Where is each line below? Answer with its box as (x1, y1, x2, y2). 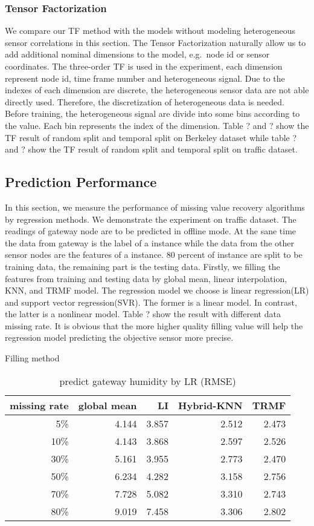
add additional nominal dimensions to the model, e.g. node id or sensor (5, 48, 270, 61)
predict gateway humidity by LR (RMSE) (59, 373, 236, 388)
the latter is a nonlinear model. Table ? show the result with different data (5, 307, 281, 320)
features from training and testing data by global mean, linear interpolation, (5, 272, 287, 284)
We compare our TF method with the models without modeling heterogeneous (5, 24, 296, 37)
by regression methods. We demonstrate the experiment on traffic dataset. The (5, 212, 296, 225)
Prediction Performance (5, 173, 157, 191)
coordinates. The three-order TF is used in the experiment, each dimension (5, 60, 283, 72)
